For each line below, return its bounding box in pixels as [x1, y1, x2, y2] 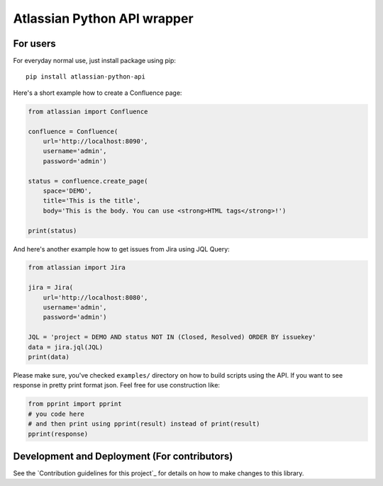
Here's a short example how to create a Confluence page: [13, 89, 182, 97]
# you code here [28, 409, 85, 418]
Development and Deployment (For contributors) [13, 450, 233, 462]
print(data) [28, 353, 70, 361]
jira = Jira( [28, 283, 74, 292]
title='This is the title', [43, 197, 141, 205]
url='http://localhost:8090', [43, 137, 148, 145]
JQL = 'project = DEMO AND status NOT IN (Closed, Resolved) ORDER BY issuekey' [28, 333, 316, 341]
